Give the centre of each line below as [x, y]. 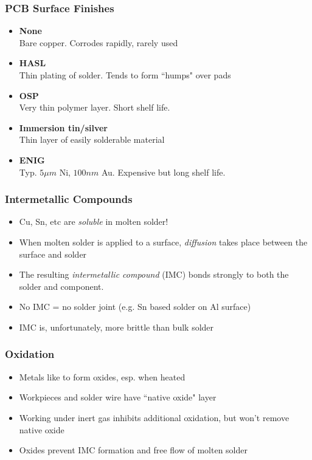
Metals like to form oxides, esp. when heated [102, 376]
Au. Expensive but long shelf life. [163, 172]
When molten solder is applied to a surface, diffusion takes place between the [163, 242]
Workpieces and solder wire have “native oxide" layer [118, 397]
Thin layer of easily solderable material [92, 139]
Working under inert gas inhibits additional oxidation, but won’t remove [154, 417]
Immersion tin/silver [63, 127]
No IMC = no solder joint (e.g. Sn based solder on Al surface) [135, 307]
